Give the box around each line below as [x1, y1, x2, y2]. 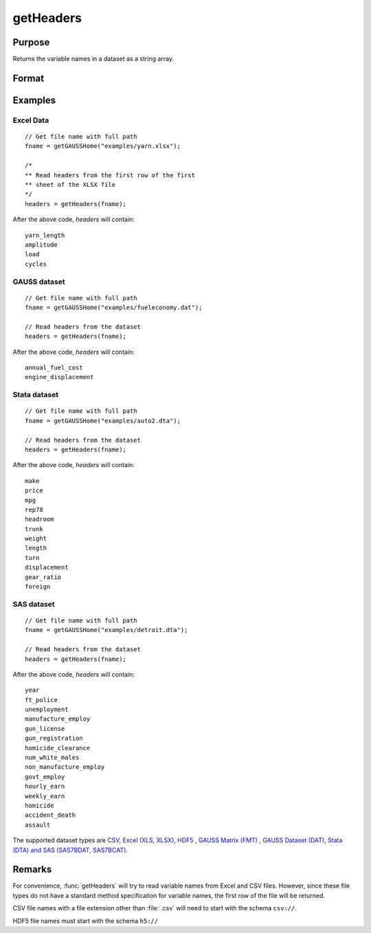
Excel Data [12, 115, 49, 125]
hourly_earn [25, 783, 65, 790]
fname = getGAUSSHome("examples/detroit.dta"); [25, 626, 188, 634]
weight [25, 535, 47, 543]
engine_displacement [25, 373, 94, 381]
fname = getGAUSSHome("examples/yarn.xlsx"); [25, 142, 181, 150]
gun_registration [25, 734, 83, 742]
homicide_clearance [25, 744, 91, 752]
